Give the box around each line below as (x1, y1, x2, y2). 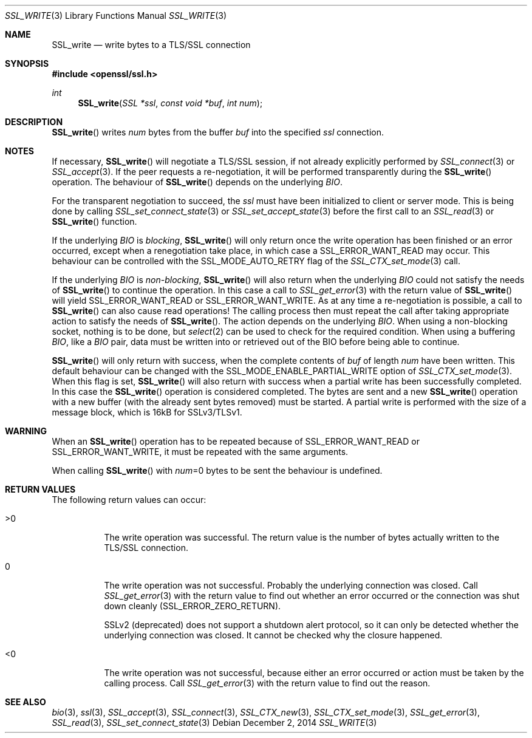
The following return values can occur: (52, 494, 206, 505)
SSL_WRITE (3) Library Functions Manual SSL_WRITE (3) (5, 10, 227, 21)
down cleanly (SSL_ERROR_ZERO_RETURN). (104, 601, 281, 611)
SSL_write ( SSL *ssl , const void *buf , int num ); (78, 98, 263, 108)
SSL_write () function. (52, 216, 137, 227)
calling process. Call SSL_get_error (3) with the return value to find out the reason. (104, 678, 431, 688)
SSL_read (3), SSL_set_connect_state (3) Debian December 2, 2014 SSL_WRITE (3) (52, 717, 377, 728)
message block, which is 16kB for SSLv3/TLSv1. (52, 407, 242, 417)
